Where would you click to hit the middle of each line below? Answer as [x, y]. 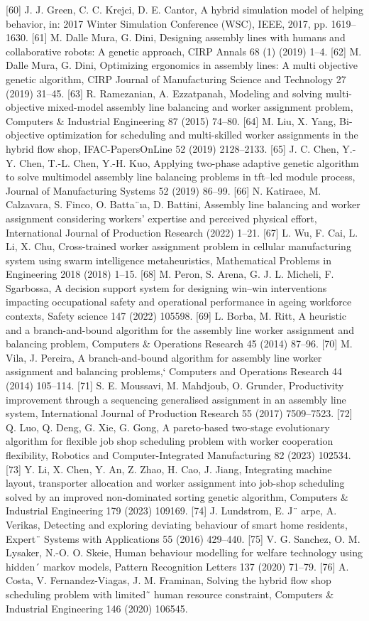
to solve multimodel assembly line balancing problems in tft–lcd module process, [181, 177]
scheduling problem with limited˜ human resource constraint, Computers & [170, 594]
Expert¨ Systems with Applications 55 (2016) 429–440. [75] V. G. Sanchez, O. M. [183, 538]
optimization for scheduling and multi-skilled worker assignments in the [203, 135]
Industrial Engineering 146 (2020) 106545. [97, 608]
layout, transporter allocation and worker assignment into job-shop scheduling [175, 483]
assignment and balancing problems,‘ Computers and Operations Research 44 [174, 371]
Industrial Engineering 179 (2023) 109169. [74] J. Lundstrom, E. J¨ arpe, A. [171, 511]
